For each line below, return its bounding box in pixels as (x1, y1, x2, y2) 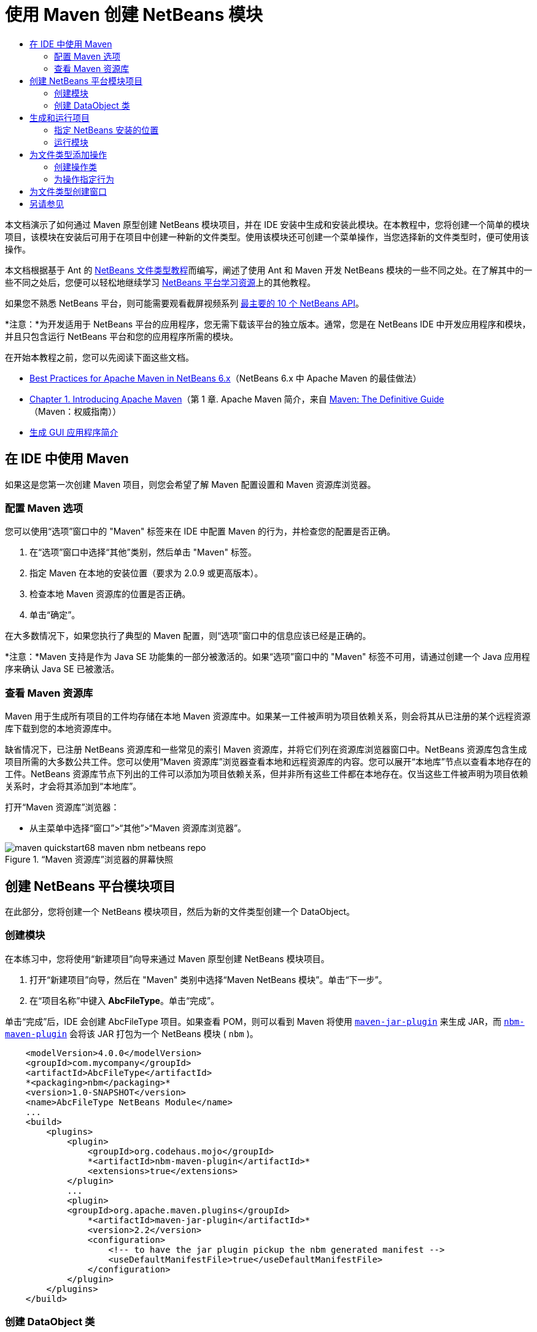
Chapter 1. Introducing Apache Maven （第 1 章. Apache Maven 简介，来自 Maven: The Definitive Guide (29, 393, 444, 404)
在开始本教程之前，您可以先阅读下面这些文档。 (5, 351, 194, 362)
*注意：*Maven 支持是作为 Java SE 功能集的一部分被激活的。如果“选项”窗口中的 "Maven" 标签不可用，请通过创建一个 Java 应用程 (5, 651, 530, 662)
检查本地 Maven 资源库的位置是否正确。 (29, 589, 191, 600)
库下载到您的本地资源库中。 (5, 723, 117, 734)
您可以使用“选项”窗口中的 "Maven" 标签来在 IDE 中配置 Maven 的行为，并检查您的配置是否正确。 (5, 526, 395, 537)
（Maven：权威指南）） (29, 405, 122, 417)
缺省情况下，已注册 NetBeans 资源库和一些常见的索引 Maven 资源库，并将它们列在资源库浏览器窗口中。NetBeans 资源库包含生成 (5, 744, 527, 755)
